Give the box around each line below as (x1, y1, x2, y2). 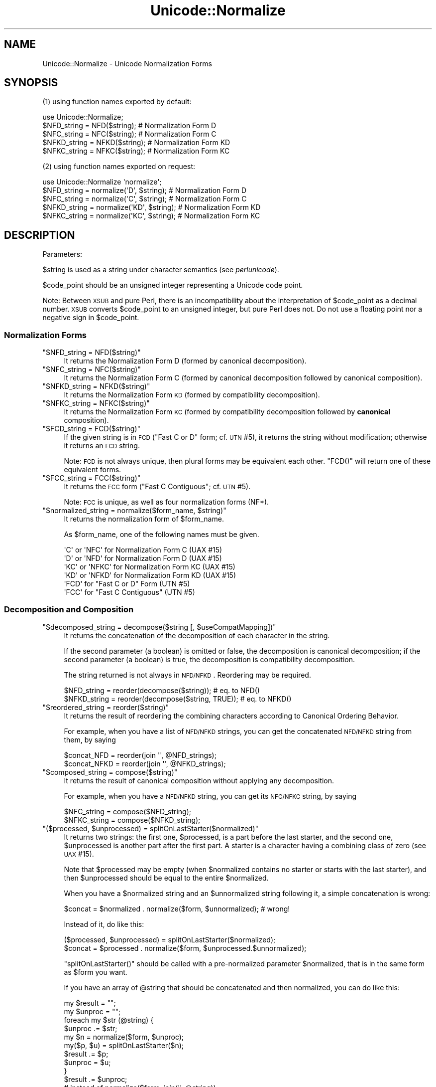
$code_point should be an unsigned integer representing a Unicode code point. (42, 281, 303, 290)
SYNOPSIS (4, 76, 58, 89)
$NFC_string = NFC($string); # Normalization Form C (42, 130, 217, 139)
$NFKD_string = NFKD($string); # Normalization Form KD (42, 138, 230, 147)
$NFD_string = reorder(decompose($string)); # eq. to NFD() (64, 686, 260, 695)
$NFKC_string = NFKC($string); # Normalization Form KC (42, 147, 230, 156)
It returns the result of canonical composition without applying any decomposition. (64, 776, 334, 785)
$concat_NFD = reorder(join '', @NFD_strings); (64, 750, 217, 759)
